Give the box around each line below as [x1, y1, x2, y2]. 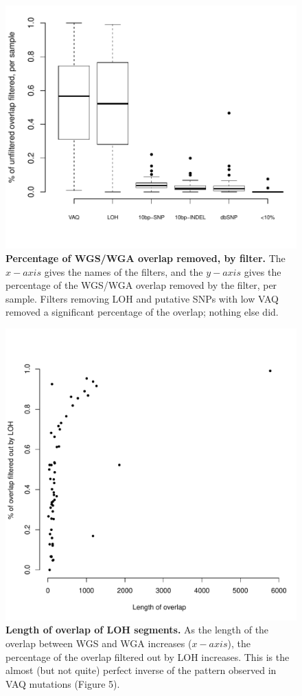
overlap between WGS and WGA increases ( [5, 636, 192, 651]
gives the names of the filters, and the [44, 264, 203, 279]
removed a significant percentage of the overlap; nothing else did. [5, 305, 279, 319]
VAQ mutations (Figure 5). [5, 676, 120, 690]
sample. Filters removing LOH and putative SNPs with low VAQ [5, 291, 279, 305]
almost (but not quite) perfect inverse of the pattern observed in [5, 663, 277, 677]
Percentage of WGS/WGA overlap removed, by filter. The [5, 250, 286, 265]
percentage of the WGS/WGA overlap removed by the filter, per [5, 278, 277, 292]
